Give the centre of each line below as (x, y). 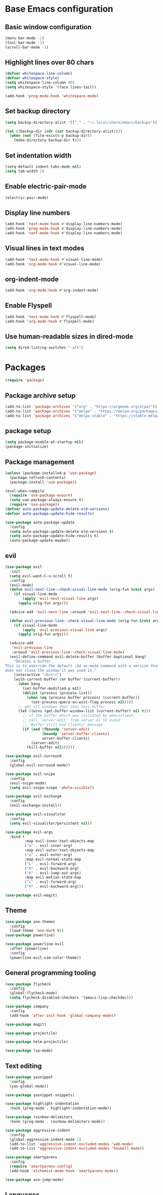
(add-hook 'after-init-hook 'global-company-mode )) (63, 1015)
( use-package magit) (26, 1024)
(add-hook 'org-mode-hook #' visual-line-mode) (53, 264)
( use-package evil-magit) (31, 895)
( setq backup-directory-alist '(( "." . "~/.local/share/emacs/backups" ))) (82, 122)
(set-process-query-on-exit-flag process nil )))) (82, 702)
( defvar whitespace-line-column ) (39, 74)
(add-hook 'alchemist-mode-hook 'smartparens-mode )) (64, 1171)
